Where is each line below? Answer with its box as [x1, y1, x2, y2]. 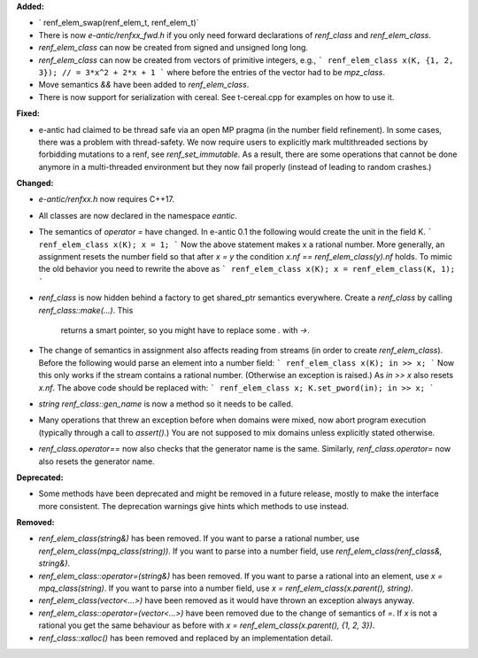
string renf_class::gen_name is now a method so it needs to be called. [38, 399, 294, 409]
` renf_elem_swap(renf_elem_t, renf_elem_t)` [38, 18, 199, 28]
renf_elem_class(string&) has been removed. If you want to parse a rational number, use [38, 533, 360, 544]
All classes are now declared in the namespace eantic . [38, 210, 238, 221]
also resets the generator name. [38, 456, 155, 467]
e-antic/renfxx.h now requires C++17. [38, 194, 174, 205]
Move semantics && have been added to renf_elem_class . [38, 80, 250, 90]
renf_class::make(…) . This [38, 305, 134, 315]
